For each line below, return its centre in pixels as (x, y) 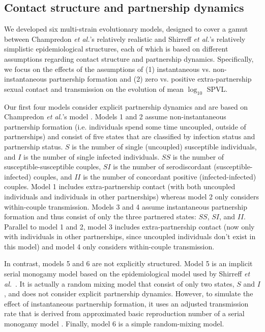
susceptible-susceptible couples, (53, 167)
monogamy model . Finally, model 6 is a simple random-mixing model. (114, 324)
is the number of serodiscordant (162, 167)
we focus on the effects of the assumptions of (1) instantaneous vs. (107, 69)
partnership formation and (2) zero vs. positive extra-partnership (150, 79)
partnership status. (34, 146)
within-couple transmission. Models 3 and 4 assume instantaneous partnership (126, 206)
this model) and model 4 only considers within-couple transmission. (109, 246)
